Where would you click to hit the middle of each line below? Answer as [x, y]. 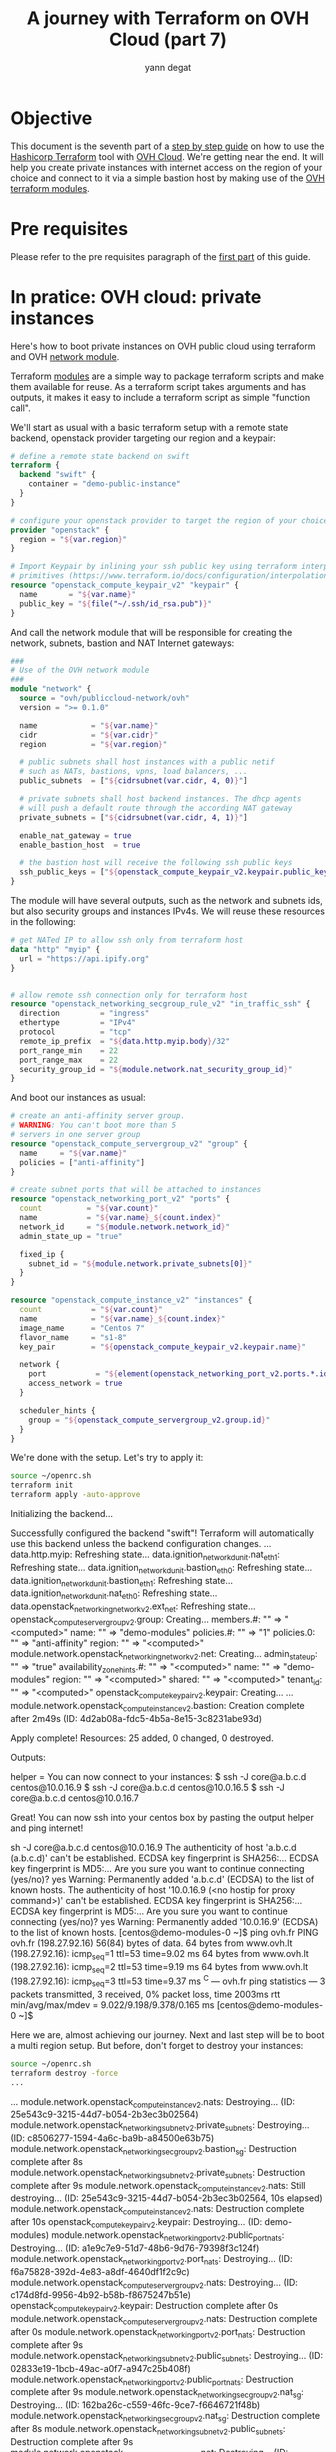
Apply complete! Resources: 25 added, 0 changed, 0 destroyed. [142, 1738]
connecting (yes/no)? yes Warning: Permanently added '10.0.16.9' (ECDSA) [164, 1921]
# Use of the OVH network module [80, 670]
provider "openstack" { [60, 530]
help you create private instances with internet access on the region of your [166, 167]
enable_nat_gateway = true [75, 835]
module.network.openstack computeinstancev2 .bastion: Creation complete [157, 1707]
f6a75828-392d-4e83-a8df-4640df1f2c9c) [100, 2271]
